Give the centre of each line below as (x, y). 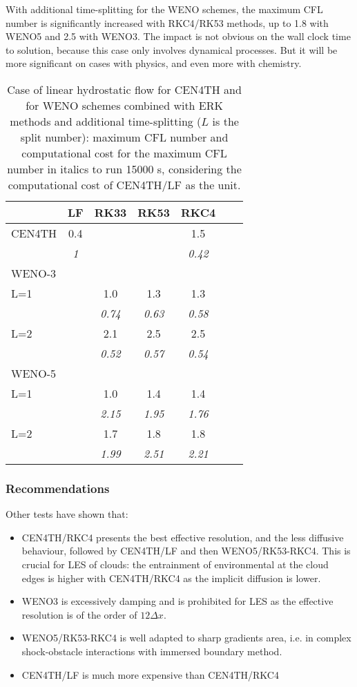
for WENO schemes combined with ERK (124, 105)
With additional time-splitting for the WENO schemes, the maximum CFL (164, 9)
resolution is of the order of (79, 614)
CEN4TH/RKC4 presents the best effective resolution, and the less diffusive (183, 537)
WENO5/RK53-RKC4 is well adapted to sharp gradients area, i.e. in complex (186, 638)
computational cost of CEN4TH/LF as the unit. (124, 184)
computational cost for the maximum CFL (124, 153)
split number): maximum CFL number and (124, 137)
